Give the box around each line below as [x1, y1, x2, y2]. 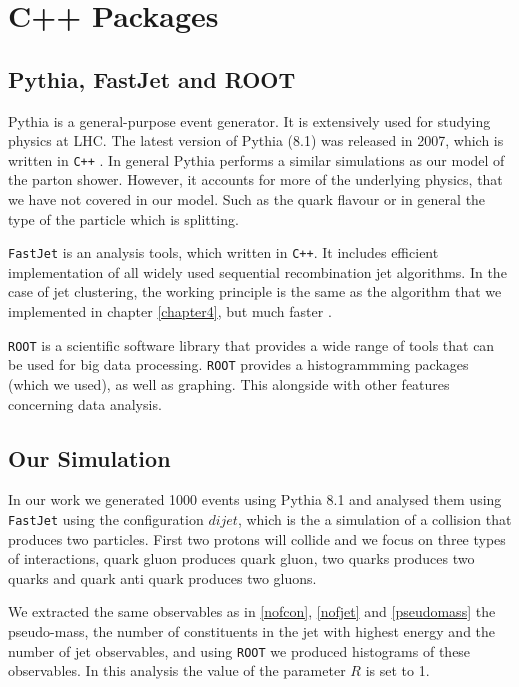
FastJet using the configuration [8, 508, 204, 529]
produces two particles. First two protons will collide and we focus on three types [8, 528, 506, 549]
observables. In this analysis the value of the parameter [8, 660, 346, 681]
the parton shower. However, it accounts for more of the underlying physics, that [8, 169, 503, 190]
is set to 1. [365, 660, 430, 681]
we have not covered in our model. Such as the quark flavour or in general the [8, 189, 486, 210]
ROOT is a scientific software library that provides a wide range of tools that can [8, 334, 495, 355]
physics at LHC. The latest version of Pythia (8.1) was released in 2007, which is [8, 130, 504, 151]
